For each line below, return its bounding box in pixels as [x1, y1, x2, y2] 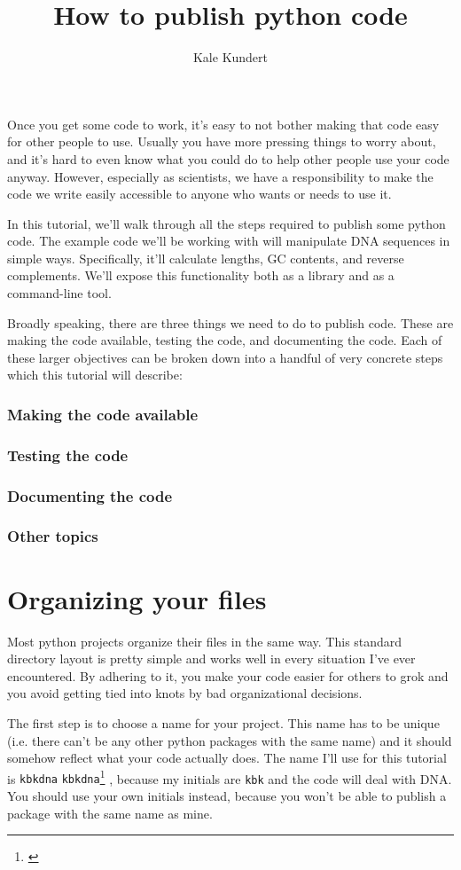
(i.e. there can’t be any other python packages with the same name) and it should [7, 731, 452, 749]
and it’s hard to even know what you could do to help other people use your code [7, 149, 449, 168]
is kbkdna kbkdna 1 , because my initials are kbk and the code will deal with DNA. [7, 766, 452, 788]
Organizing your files [7, 580, 267, 616]
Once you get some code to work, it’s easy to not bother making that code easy [7, 114, 440, 133]
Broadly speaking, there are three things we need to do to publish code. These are [7, 313, 454, 332]
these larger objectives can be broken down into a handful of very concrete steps [7, 348, 443, 366]
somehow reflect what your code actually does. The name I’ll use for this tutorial [7, 749, 447, 767]
